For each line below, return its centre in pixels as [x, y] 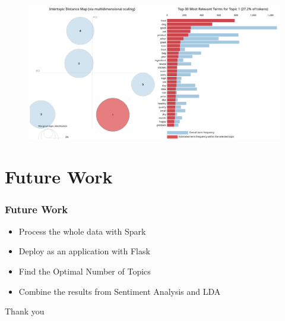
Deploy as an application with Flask [84, 251]
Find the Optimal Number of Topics [85, 271]
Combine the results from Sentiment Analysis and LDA [120, 291]
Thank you [25, 311]
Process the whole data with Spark [82, 231]
